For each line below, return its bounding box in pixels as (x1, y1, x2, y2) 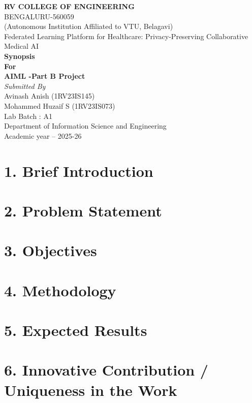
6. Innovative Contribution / (4, 359, 208, 380)
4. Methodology (4, 280, 116, 300)
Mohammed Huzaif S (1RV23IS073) (4, 100, 115, 111)
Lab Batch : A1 (4, 110, 52, 121)
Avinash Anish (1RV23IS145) (4, 90, 95, 101)
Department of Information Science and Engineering (4, 120, 167, 131)
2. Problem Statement (4, 200, 162, 221)
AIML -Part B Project (4, 71, 85, 81)
